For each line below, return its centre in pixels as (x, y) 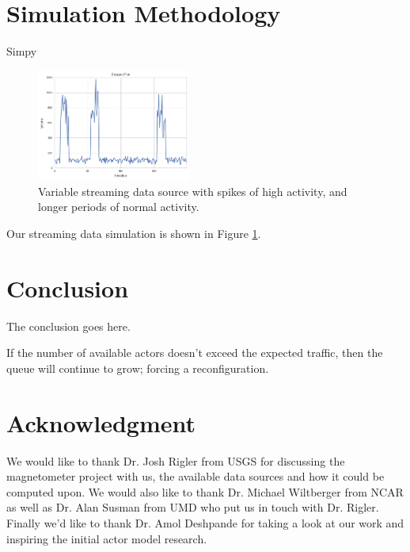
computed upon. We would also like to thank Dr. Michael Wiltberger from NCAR (205, 491)
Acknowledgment (101, 422)
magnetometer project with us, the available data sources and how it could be (196, 476)
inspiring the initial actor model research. (107, 538)
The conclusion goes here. (68, 326)
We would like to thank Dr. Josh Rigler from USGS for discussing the (176, 460)
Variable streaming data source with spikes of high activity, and (193, 191)
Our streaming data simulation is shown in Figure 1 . (134, 234)
